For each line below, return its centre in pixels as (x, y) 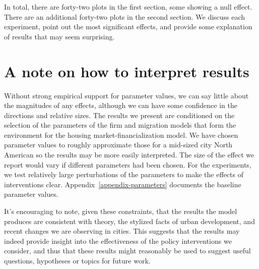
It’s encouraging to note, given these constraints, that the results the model (121, 211)
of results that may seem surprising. (59, 36)
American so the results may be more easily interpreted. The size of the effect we (129, 155)
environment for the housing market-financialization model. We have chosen (121, 134)
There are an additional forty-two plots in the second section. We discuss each (125, 16)
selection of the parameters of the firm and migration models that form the (120, 125)
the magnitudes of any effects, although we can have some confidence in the (121, 105)
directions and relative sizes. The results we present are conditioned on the (119, 115)
